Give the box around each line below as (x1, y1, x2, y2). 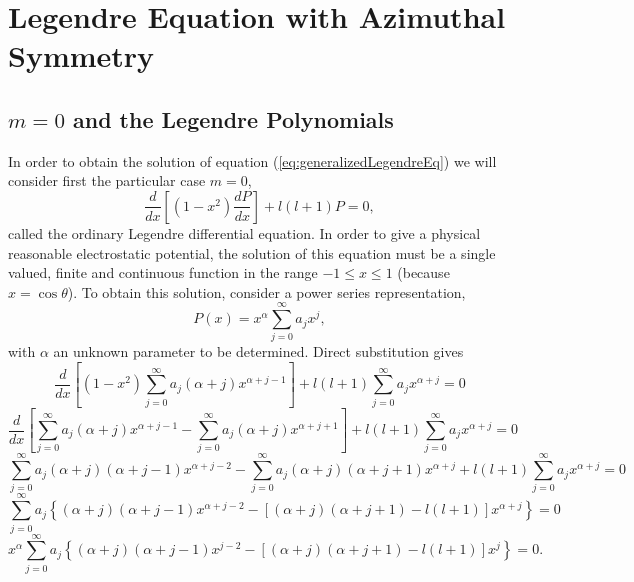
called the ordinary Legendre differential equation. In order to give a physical (8, 222, 481, 243)
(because (397, 262, 450, 283)
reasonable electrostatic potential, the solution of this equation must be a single (8, 242, 496, 263)
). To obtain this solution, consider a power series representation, (67, 281, 466, 302)
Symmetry (8, 35, 155, 76)
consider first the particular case (8, 170, 206, 191)
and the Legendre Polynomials (72, 103, 394, 134)
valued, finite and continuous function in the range (8, 262, 318, 283)
